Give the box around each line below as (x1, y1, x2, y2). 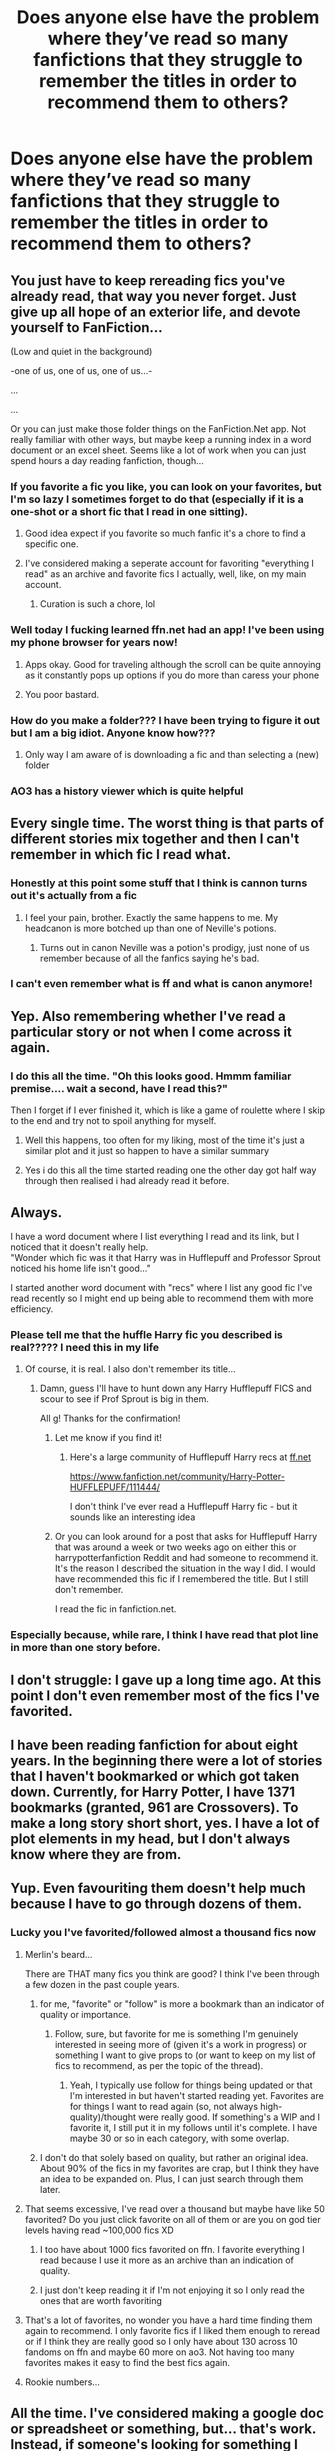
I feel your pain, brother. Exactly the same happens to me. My (24, 911, 279, 923)
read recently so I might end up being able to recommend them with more (10, 1292, 314, 1304)
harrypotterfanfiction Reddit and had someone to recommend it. (54, 1552, 319, 1564)
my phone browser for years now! (10, 636, 178, 650)
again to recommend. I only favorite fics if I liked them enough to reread (24, 2324, 320, 2336)
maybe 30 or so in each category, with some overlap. (69, 2132, 290, 2144)
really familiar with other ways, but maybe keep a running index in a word (10, 434, 312, 445)
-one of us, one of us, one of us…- (10, 365, 153, 376)
